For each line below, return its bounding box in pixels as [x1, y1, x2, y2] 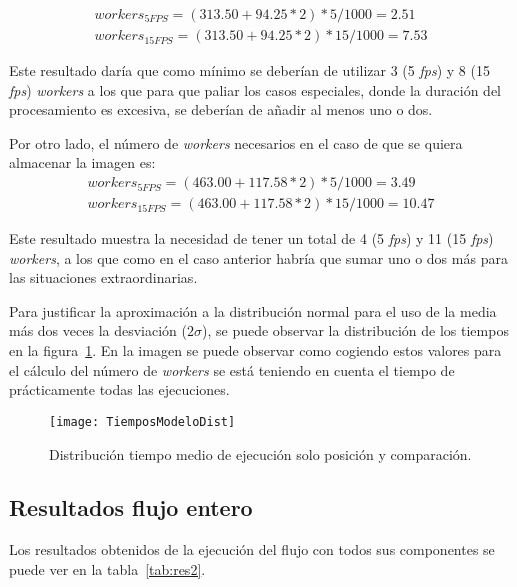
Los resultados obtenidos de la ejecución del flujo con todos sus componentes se [9, 539, 495, 560]
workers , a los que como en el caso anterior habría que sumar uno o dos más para [9, 247, 508, 268]
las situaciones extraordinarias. [9, 267, 198, 288]
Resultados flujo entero [9, 492, 253, 523]
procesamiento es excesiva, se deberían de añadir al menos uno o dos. [9, 99, 433, 120]
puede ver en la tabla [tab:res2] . [9, 558, 206, 579]
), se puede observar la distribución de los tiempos [201, 320, 509, 341]
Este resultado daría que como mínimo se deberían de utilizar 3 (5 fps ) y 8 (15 [9, 60, 490, 81]
